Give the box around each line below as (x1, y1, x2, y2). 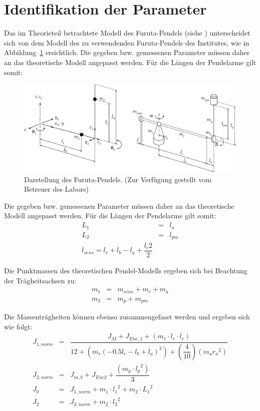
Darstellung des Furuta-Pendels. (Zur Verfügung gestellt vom (24, 174, 212, 184)
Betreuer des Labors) (24, 184, 89, 194)
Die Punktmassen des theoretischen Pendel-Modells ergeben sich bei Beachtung (4, 265, 247, 276)
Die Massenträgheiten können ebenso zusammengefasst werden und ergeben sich (4, 311, 250, 322)
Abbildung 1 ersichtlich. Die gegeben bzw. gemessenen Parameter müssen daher (4, 47, 250, 58)
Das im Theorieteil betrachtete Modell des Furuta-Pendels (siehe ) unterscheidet (4, 28, 250, 38)
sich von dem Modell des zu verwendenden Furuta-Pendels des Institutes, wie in (4, 37, 249, 48)
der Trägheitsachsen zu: (4, 275, 77, 285)
